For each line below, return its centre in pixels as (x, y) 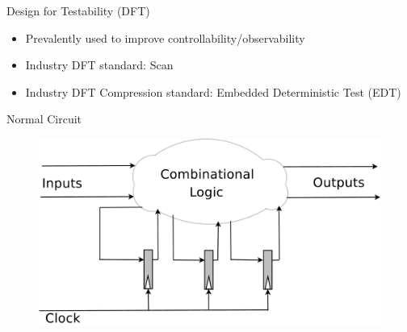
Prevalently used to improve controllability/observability (165, 37)
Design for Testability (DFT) (78, 10)
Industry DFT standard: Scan (99, 65)
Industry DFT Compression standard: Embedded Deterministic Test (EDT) (213, 91)
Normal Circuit (44, 119)
